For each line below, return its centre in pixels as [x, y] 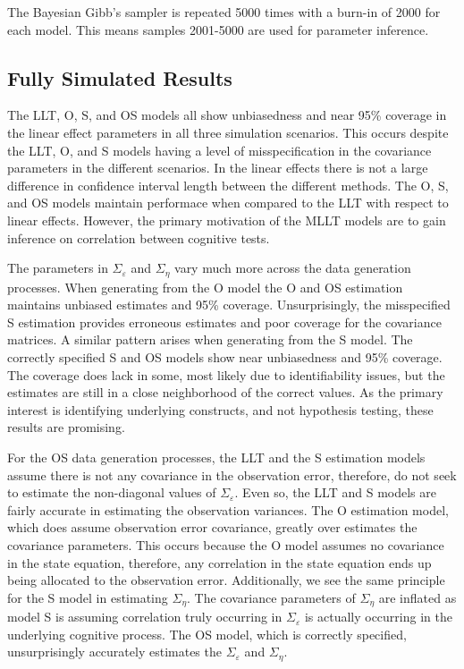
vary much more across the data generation [293, 268]
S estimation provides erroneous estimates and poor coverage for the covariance [224, 322]
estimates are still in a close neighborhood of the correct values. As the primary [225, 392]
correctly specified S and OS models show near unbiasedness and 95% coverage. [225, 356]
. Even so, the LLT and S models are [335, 492]
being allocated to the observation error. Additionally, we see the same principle [226, 580]
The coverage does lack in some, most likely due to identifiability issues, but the [226, 374]
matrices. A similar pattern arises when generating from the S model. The [210, 339]
